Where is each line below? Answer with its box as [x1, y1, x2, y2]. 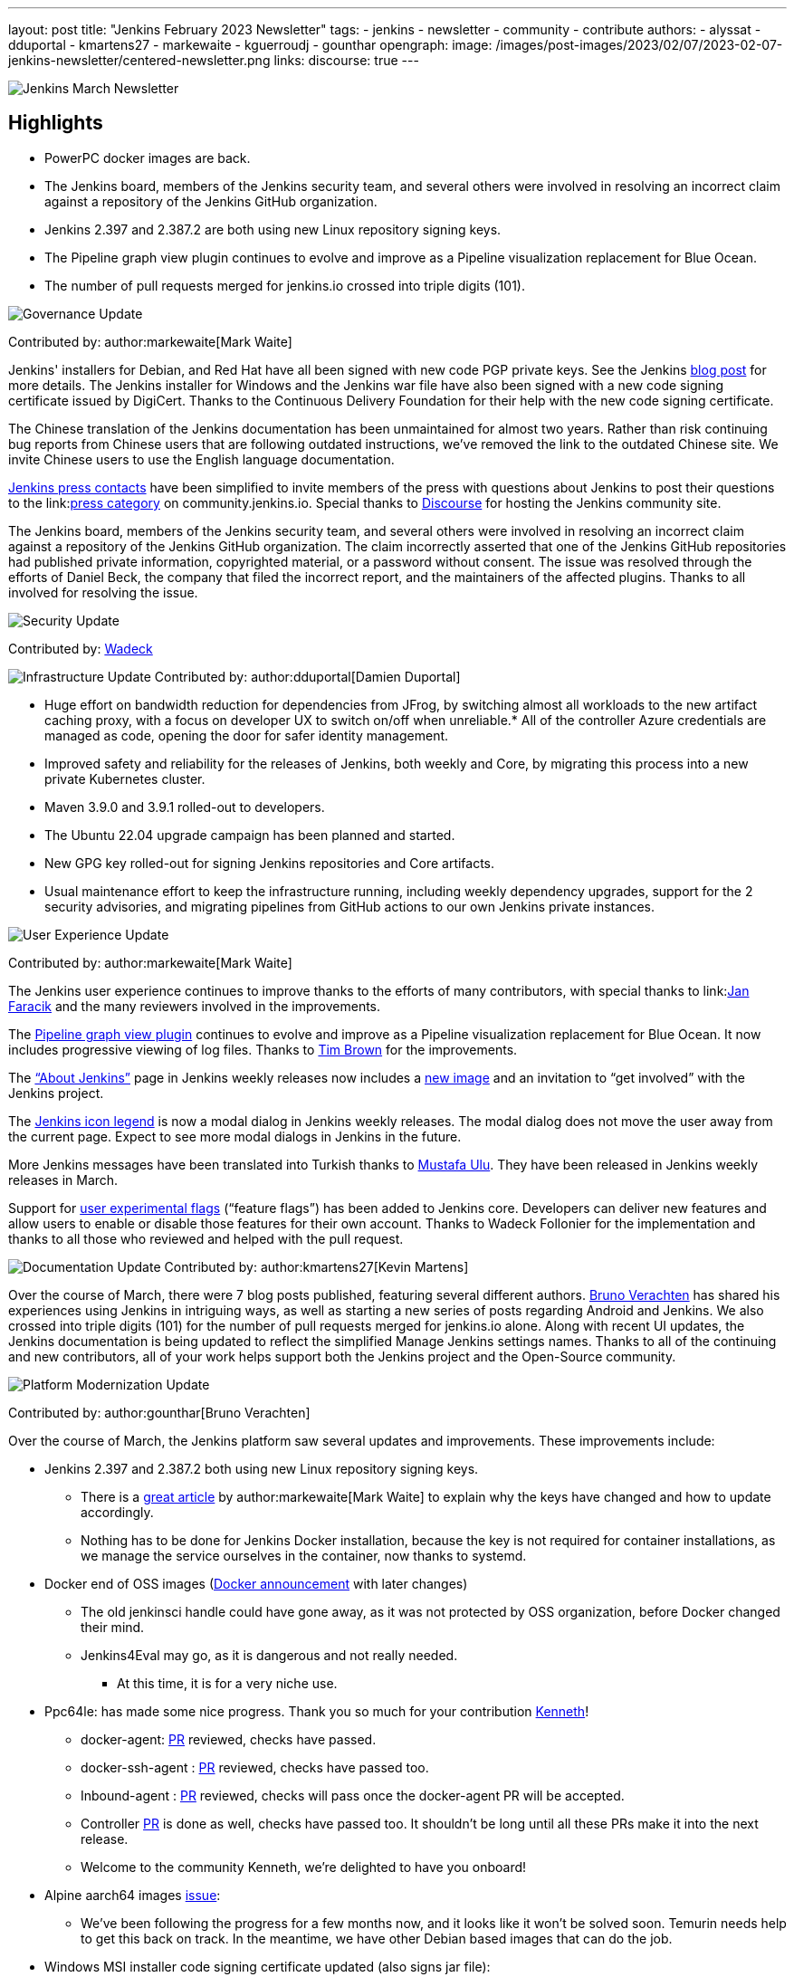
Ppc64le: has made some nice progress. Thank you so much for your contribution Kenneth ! [44, 1703, 589, 1719]
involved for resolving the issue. [8, 584, 198, 600]
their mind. [81, 1619, 145, 1635]
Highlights [8, 111, 103, 135]
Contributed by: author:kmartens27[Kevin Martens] [164, 1258, 469, 1275]
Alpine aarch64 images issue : [44, 1886, 221, 1903]
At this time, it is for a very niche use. [117, 1675, 338, 1691]
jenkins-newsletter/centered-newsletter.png [8, 53, 271, 68]
